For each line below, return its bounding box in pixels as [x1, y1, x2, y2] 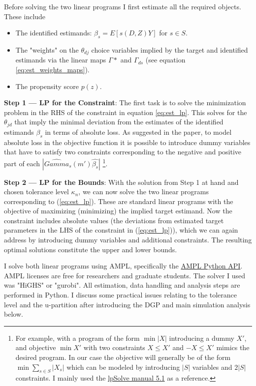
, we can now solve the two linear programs [78, 186, 209, 197]
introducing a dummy [169, 332, 234, 343]
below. [4, 309, 23, 319]
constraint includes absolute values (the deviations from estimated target [4, 215, 224, 225]
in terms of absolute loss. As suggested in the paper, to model [45, 126, 232, 137]
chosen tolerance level [4, 186, 69, 197]
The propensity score [15, 81, 79, 91]
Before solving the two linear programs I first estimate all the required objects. [4, 1, 241, 11]
